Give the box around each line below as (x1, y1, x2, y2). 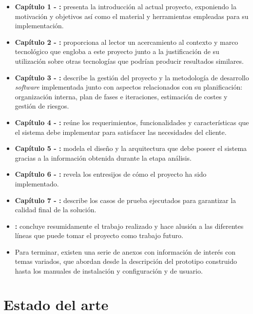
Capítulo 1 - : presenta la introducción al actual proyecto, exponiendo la (15, 1, 236, 11)
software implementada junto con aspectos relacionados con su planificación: (15, 82, 243, 92)
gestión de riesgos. (15, 101, 69, 111)
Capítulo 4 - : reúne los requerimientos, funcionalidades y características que (15, 117, 249, 127)
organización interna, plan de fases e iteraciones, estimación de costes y (15, 91, 228, 101)
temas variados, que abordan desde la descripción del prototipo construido (15, 256, 237, 266)
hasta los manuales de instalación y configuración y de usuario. (15, 266, 203, 276)
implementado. (15, 178, 59, 188)
